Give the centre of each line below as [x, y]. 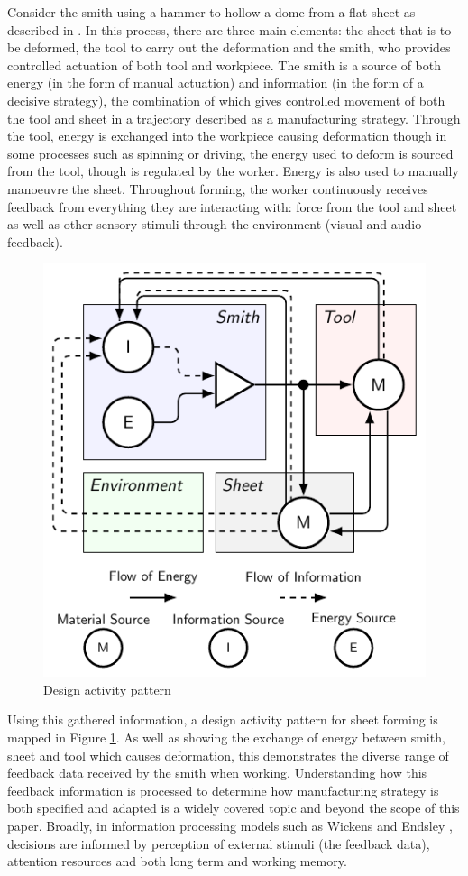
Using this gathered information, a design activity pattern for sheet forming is [223, 719]
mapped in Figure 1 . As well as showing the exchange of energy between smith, [226, 737]
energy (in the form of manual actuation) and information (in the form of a [216, 83]
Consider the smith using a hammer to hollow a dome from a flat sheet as [211, 12]
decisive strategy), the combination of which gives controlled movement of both [226, 100]
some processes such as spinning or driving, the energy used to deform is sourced [230, 153]
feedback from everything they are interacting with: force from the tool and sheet [232, 206]
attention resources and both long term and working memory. [177, 861]
